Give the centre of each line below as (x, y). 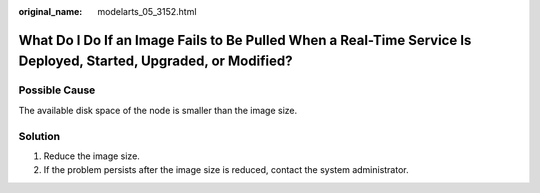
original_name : (50, 11)
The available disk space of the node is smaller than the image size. (158, 110)
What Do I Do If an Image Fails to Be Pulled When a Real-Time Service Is (245, 40)
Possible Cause (57, 90)
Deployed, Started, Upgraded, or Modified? (155, 61)
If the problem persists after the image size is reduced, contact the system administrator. (226, 170)
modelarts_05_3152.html (147, 11)
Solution (39, 136)
